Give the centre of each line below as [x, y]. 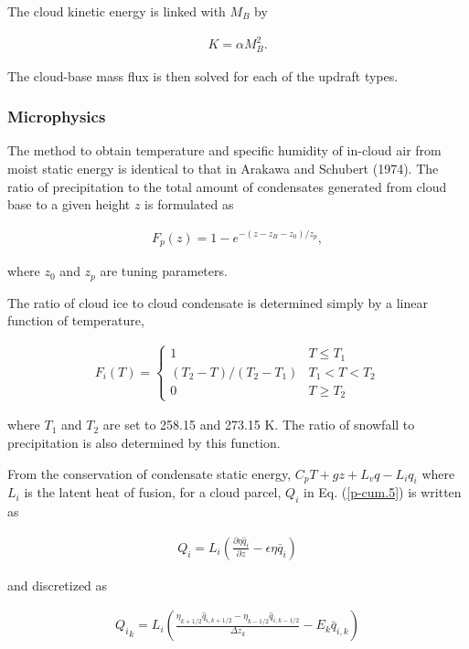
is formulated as [189, 204]
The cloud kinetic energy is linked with [117, 11]
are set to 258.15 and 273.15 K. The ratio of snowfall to [259, 425]
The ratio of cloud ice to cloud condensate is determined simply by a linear [218, 302]
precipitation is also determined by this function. [144, 442]
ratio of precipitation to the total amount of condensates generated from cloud [227, 186]
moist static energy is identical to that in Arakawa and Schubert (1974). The [223, 168]
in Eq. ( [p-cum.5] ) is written [382, 492]
